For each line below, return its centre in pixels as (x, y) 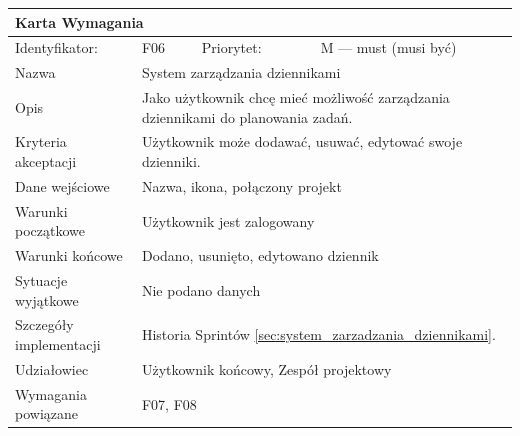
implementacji (58, 344)
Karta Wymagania (79, 21)
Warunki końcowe (69, 255)
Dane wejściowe (62, 185)
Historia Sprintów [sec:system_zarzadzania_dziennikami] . (318, 334)
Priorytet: (231, 47)
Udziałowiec (52, 368)
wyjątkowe (47, 299)
